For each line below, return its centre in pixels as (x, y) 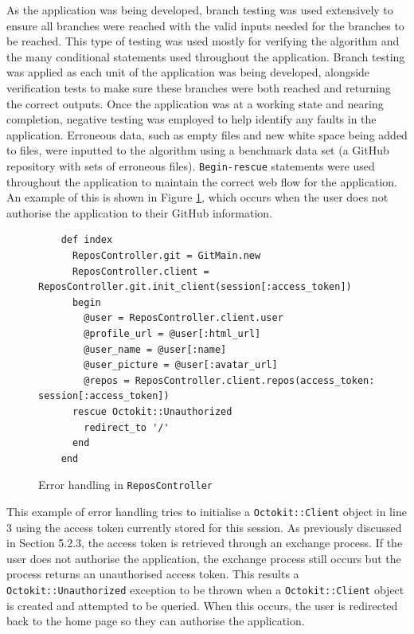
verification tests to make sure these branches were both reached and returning (199, 87)
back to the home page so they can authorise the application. (156, 621)
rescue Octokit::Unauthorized (152, 411)
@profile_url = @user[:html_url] (172, 333)
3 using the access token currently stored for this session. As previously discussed (204, 527)
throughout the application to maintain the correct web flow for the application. (202, 181)
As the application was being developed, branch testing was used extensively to (200, 10)
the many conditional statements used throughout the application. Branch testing (206, 56)
